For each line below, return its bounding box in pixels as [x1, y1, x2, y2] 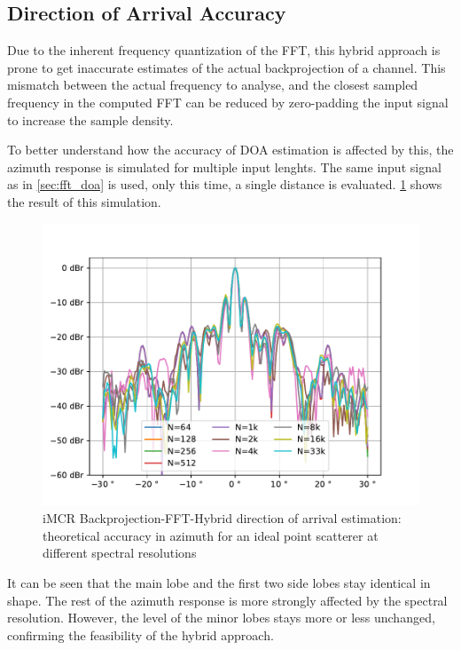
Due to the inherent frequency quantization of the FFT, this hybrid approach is [7, 41, 441, 59]
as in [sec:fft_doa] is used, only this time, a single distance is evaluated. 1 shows [7, 175, 442, 194]
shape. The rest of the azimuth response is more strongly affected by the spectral [7, 591, 448, 609]
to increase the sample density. [7, 110, 174, 129]
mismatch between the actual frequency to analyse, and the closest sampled [7, 75, 418, 94]
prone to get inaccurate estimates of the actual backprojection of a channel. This [7, 58, 446, 76]
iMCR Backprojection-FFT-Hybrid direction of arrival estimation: [43, 509, 402, 527]
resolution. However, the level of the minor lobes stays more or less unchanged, [7, 608, 435, 627]
